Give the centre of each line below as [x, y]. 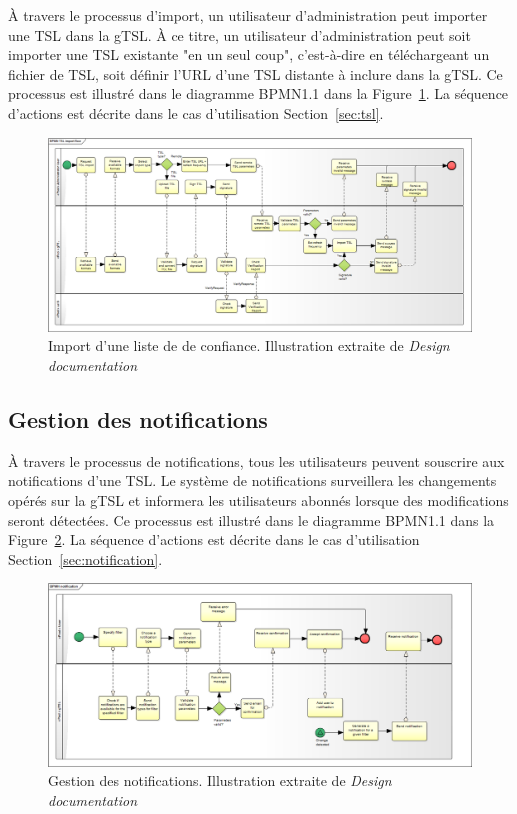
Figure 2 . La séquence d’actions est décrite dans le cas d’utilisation [214, 539]
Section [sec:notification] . [85, 558]
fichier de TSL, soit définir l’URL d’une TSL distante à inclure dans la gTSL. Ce [255, 73]
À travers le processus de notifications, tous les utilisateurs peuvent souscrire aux [256, 460]
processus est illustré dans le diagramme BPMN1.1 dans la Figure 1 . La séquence [258, 93]
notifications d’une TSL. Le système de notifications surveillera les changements [252, 480]
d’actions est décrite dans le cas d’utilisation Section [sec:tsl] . [196, 112]
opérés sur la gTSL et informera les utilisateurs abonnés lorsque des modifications [258, 499]
